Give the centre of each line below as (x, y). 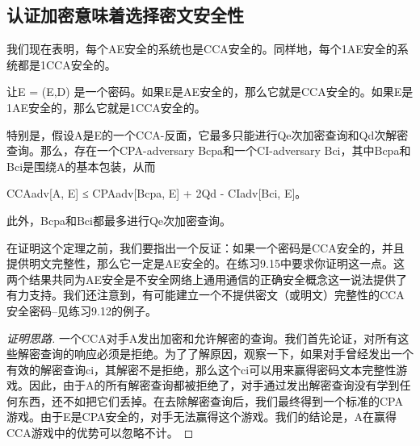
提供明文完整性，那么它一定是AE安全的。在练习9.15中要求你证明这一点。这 (206, 263)
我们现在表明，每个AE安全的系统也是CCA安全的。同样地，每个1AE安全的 (202, 49)
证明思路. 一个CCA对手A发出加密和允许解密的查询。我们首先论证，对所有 (202, 338)
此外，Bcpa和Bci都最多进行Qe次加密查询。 (119, 220)
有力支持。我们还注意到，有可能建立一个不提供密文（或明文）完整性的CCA (206, 295)
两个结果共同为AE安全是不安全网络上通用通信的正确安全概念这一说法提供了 (207, 279)
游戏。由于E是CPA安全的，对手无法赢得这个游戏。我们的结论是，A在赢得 (202, 417)
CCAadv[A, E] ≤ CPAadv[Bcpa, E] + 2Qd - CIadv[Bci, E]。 (157, 193)
